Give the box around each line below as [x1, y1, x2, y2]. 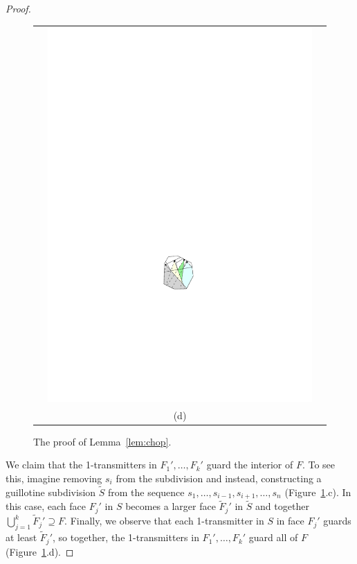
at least [6, 530, 37, 545]
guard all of [248, 530, 298, 545]
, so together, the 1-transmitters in [53, 530, 199, 545]
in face [276, 513, 304, 528]
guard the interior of [206, 457, 293, 472]
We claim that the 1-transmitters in [6, 457, 157, 472]
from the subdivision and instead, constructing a [116, 470, 322, 485]
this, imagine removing [6, 470, 102, 485]
